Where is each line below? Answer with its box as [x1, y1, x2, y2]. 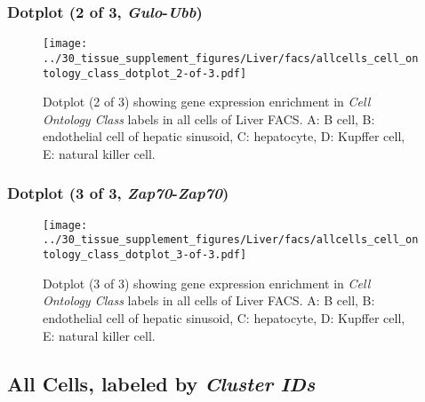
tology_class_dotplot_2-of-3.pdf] [43, 67, 247, 80]
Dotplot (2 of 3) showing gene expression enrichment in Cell [43, 92, 371, 111]
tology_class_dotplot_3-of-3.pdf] [43, 248, 247, 262]
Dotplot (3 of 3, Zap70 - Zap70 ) [7, 182, 229, 204]
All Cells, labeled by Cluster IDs [7, 369, 316, 397]
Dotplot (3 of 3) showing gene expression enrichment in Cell [43, 273, 371, 292]
